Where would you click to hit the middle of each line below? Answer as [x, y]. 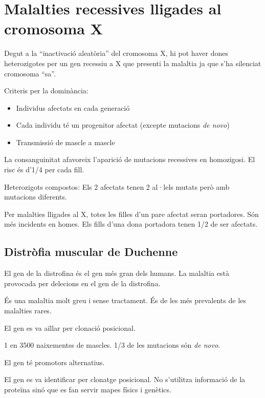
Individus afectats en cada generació [73, 107]
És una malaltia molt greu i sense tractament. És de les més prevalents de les [125, 300]
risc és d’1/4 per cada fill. [44, 170]
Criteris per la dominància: [46, 91]
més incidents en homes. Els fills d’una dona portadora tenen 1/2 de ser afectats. [131, 224]
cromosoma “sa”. [30, 73]
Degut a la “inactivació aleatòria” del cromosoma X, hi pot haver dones [116, 53]
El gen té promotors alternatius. [54, 362]
